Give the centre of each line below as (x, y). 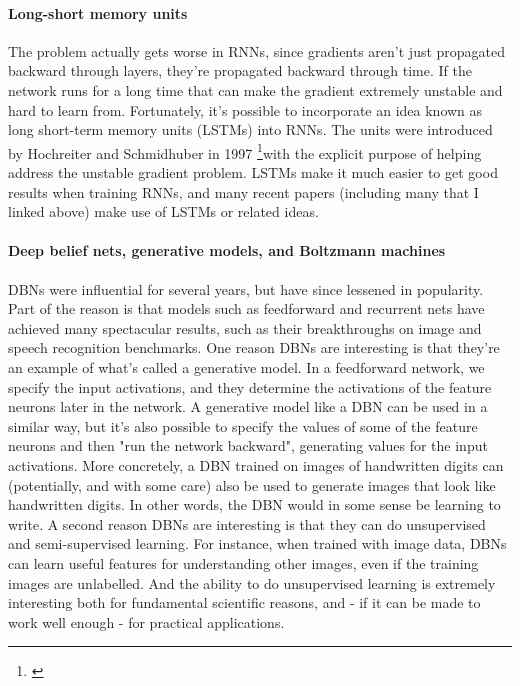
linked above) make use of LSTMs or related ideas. (163, 211)
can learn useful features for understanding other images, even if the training (243, 562)
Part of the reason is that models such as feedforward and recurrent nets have (246, 308)
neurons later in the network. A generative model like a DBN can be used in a (248, 406)
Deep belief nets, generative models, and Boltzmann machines (227, 250)
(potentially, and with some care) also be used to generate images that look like (252, 484)
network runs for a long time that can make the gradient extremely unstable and (255, 89)
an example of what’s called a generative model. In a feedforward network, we (246, 366)
